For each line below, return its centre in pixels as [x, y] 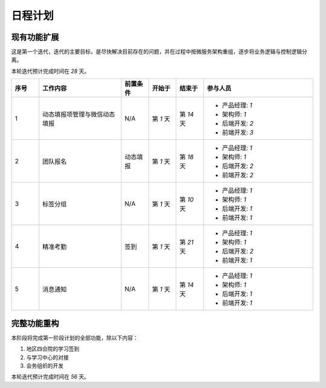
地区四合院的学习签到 [53, 349]
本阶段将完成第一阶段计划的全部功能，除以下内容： [75, 337]
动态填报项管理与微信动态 [79, 115]
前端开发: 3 [238, 133]
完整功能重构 [35, 323]
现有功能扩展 [35, 37]
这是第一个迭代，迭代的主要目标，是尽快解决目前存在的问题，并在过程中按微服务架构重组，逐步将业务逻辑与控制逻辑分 [159, 52]
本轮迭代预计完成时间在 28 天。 [50, 71]
